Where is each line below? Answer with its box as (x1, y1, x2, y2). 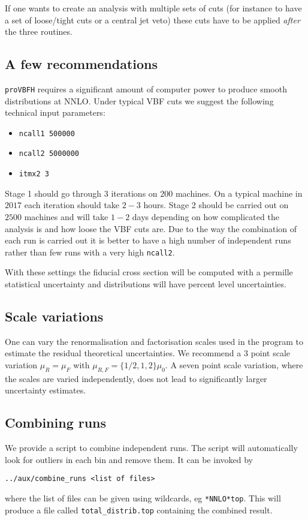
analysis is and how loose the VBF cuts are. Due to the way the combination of (5, 222, 297, 235)
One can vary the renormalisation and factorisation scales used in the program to (5, 335, 304, 347)
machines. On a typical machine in (175, 187, 303, 199)
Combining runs (5, 413, 107, 432)
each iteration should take (24, 199, 120, 211)
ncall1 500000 (19, 129, 75, 138)
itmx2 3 (19, 170, 49, 179)
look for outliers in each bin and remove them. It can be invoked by (5, 453, 253, 465)
